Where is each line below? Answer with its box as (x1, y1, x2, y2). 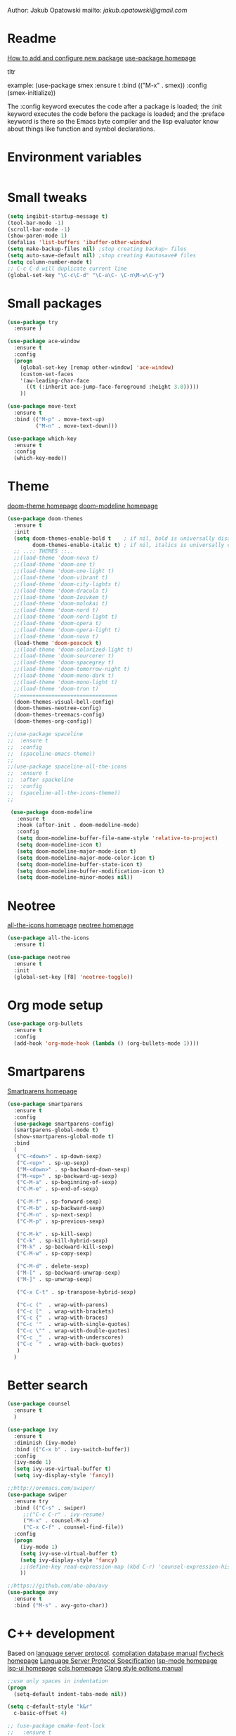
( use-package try (7, 319, 58, 326)
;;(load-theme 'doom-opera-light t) (13, 626, 121, 634)
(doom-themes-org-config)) (13, 718, 93, 725)
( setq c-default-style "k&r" (7, 1703, 93, 1711)
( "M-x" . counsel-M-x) (22, 1517, 90, 1524)
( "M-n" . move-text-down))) (35, 422, 118, 430)
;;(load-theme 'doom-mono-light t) (13, 679, 118, 686)
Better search (7, 1377, 88, 1393)
